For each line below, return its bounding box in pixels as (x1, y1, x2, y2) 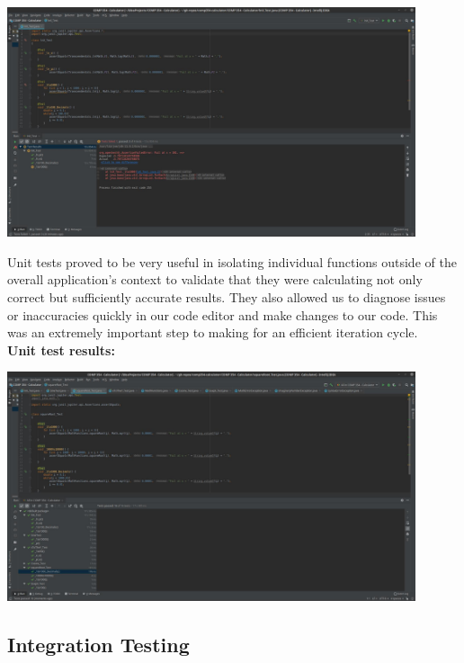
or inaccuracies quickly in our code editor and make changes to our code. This (7, 305, 438, 324)
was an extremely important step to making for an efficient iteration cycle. (7, 323, 418, 342)
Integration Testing (7, 631, 190, 659)
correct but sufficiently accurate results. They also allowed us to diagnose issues (7, 287, 446, 306)
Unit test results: (7, 340, 115, 359)
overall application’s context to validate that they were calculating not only (7, 270, 423, 289)
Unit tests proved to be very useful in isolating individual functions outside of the (7, 252, 457, 271)
